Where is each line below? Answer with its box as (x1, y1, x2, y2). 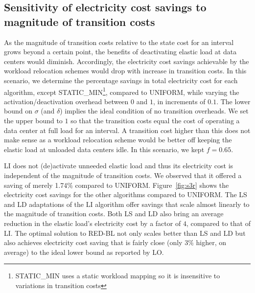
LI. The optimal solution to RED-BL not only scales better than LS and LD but (4, 227, 246, 238)
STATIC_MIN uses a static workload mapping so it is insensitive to (15, 270, 220, 281)
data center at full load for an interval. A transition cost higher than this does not (4, 125, 251, 135)
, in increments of (153, 96, 206, 106)
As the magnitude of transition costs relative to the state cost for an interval (4, 37, 234, 47)
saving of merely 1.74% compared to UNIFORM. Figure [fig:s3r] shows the (4, 180, 229, 190)
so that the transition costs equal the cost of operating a (70, 115, 240, 125)
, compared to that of (186, 218, 251, 228)
